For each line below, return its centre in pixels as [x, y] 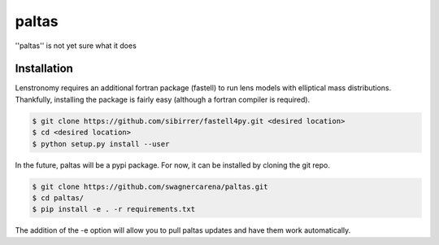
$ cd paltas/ [58, 198]
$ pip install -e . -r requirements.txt [113, 209]
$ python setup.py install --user [101, 144]
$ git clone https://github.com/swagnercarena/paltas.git [150, 186]
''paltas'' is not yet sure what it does [76, 46]
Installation [44, 69]
